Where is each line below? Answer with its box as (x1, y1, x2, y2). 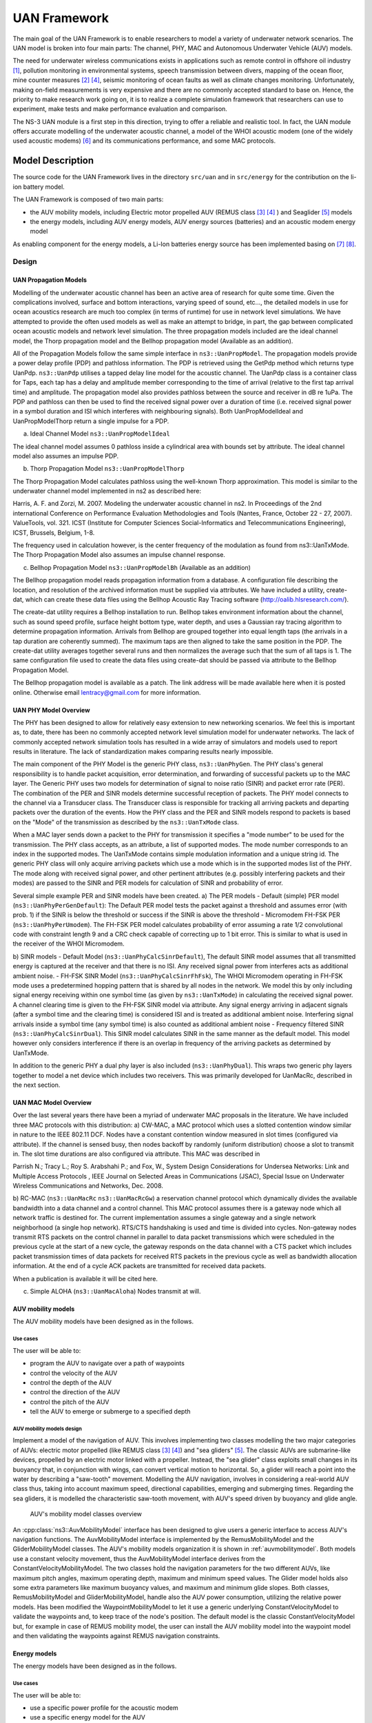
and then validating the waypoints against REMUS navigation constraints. (12, 1631, 220, 1640)
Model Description (12, 155, 94, 167)
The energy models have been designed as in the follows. (12, 1662, 177, 1671)
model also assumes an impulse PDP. (12, 451, 119, 460)
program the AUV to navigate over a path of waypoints (30, 1359, 185, 1367)
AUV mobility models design (12, 1425, 82, 1432)
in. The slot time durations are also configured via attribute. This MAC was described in (12, 1150, 260, 1158)
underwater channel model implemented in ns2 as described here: (12, 487, 202, 496)
